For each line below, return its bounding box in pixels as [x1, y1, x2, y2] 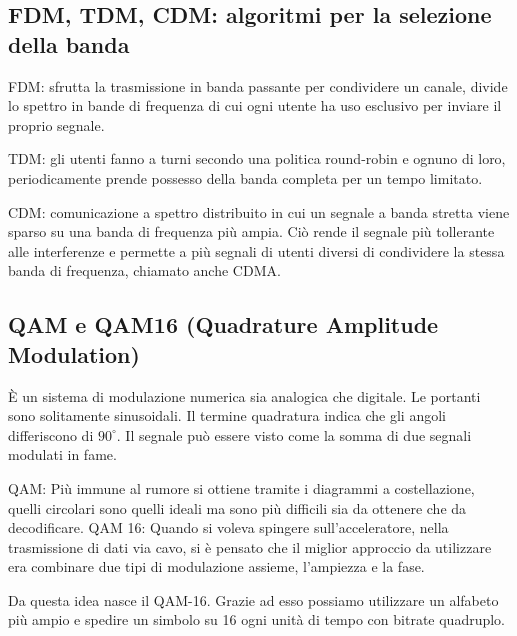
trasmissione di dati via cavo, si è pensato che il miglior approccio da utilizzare [8, 536, 492, 557]
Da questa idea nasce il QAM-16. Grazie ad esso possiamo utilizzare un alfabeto [8, 589, 499, 610]
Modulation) [8, 338, 140, 369]
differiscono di [8, 424, 94, 445]
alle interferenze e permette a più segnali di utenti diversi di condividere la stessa [8, 240, 505, 261]
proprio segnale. [8, 114, 105, 135]
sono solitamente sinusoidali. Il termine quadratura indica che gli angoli [8, 405, 446, 426]
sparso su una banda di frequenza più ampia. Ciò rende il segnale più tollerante [8, 221, 495, 242]
